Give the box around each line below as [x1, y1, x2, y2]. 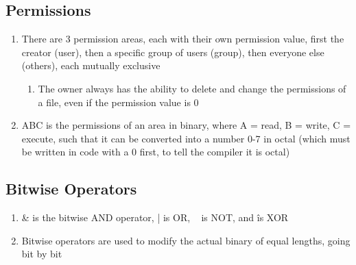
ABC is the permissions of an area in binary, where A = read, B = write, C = [21, 118, 351, 132]
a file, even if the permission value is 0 [38, 94, 199, 109]
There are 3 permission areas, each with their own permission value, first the [21, 31, 344, 46]
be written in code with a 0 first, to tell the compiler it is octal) [21, 144, 290, 159]
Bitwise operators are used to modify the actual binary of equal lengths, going [21, 233, 351, 247]
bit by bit [21, 247, 62, 261]
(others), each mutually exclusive [21, 58, 161, 73]
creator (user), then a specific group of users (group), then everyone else [21, 45, 324, 59]
